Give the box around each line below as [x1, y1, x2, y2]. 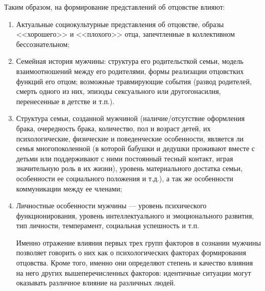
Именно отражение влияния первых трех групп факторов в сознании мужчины [16, 237, 261, 248]
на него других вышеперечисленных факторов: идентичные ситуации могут [16, 267, 251, 278]
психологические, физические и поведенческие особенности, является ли [16, 133, 244, 143]
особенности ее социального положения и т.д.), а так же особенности [16, 173, 233, 183]
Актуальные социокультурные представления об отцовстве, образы [16, 18, 224, 29]
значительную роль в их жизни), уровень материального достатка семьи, [16, 163, 243, 174]
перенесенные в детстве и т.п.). [16, 95, 115, 106]
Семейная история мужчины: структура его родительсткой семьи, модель [16, 56, 244, 66]
